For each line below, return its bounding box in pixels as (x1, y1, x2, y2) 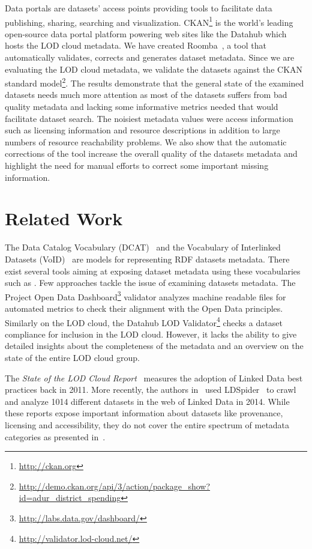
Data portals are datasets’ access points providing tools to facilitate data (5, 2, 272, 14)
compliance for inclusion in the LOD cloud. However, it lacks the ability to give (5, 327, 297, 340)
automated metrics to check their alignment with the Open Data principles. (5, 302, 283, 314)
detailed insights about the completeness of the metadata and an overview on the (5, 339, 304, 352)
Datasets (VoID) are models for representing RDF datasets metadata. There (5, 252, 290, 265)
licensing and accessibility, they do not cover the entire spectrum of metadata (5, 418, 290, 431)
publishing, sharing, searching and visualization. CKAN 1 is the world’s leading (5, 14, 293, 28)
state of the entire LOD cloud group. (5, 351, 140, 363)
